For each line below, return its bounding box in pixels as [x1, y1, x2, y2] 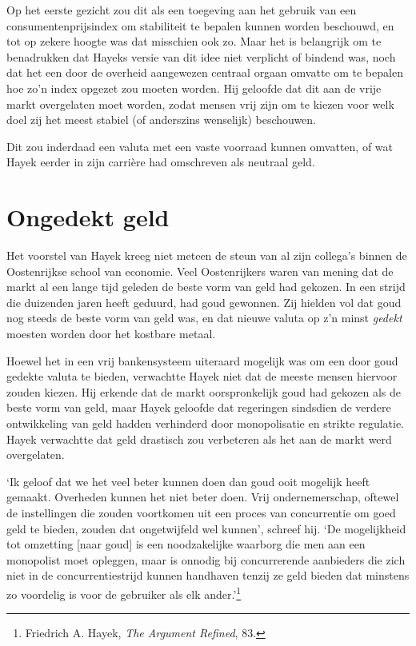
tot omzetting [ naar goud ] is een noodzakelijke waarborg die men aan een [6, 536, 366, 552]
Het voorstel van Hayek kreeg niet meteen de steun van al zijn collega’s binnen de [6, 247, 407, 264]
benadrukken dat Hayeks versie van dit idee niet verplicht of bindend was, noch [6, 48, 396, 65]
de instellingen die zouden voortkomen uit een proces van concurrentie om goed [6, 504, 396, 520]
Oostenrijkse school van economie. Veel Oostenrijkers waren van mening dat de [6, 262, 394, 279]
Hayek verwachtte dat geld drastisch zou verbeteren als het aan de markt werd [6, 430, 392, 447]
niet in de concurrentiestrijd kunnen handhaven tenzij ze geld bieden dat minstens [6, 567, 410, 584]
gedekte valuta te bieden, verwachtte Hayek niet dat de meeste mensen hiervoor [6, 368, 398, 385]
